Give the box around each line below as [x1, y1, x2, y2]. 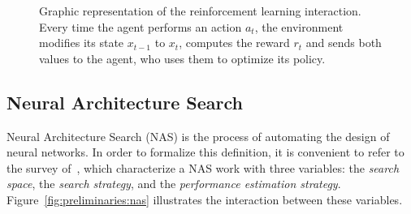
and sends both [305, 34, 382, 51]
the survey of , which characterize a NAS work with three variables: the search [6, 159, 400, 176]
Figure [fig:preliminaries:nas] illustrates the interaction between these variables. [6, 190, 403, 208]
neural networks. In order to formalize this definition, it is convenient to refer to [6, 143, 405, 160]
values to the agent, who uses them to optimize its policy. [39, 49, 326, 66]
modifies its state [39, 34, 124, 51]
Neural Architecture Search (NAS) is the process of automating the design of [6, 127, 390, 144]
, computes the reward [179, 34, 290, 51]
